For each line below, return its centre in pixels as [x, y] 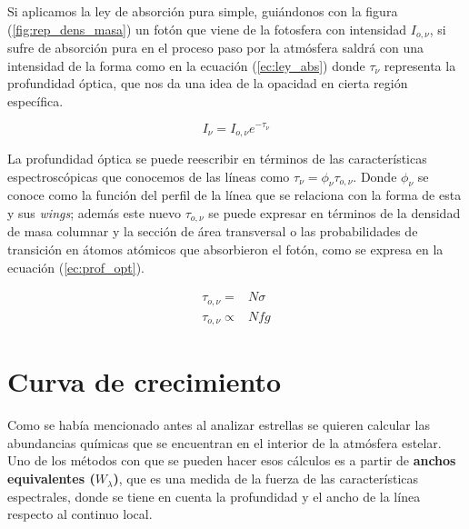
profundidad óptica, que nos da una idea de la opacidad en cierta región [208, 83]
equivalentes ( [51, 479]
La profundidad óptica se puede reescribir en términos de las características [217, 158]
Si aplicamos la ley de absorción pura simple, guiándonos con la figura [203, 11]
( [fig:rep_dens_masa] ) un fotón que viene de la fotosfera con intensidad [207, 29]
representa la [420, 65]
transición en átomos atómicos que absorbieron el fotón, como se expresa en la [225, 249]
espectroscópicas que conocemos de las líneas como [149, 176]
